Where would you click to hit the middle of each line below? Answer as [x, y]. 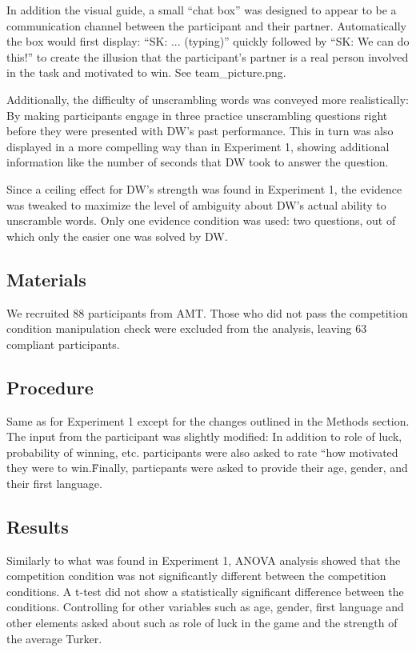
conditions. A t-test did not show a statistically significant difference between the [205, 591]
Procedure [50, 387]
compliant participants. [63, 344]
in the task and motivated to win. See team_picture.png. [146, 72]
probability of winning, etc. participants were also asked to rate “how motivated [202, 452]
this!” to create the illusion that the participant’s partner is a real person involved [208, 56]
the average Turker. [54, 638]
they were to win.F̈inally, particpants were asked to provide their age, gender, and [207, 468]
